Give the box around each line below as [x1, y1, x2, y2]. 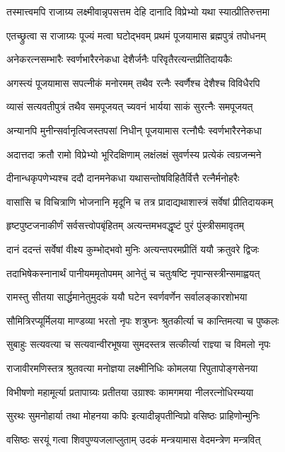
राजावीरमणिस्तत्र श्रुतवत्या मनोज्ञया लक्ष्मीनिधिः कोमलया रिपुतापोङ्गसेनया [6, 360, 258, 375]
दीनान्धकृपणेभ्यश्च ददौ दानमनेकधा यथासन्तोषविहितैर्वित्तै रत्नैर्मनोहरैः [6, 170, 240, 185]
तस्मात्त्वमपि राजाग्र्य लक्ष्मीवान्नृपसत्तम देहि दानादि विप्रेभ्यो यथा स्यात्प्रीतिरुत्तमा [6, 4, 270, 18]
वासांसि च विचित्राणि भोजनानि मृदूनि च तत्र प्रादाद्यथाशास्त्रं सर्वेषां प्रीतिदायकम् [6, 194, 273, 209]
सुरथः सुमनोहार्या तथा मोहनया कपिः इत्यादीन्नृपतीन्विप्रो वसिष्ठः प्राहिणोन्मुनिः [6, 408, 260, 423]
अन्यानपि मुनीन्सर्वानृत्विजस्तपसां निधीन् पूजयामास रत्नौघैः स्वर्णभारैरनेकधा [6, 122, 262, 137]
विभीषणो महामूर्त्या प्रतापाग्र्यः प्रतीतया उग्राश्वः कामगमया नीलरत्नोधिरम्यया [6, 384, 254, 399]
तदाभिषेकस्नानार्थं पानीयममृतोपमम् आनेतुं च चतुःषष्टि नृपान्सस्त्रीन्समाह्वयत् [6, 265, 260, 280]
